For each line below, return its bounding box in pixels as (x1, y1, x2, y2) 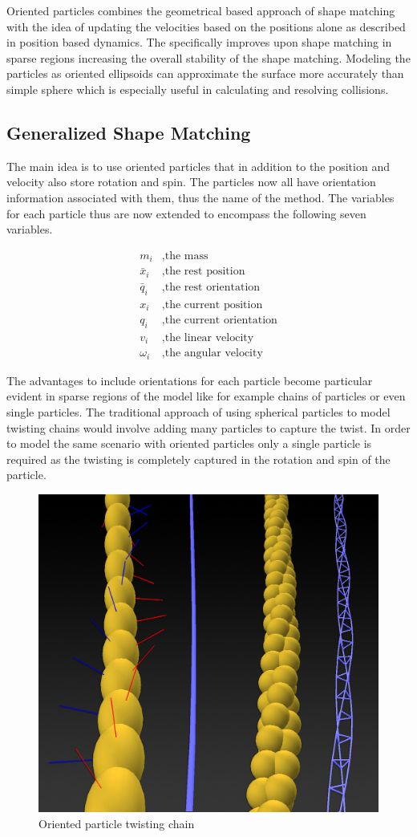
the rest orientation (164, 281, 261, 293)
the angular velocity (164, 347, 263, 360)
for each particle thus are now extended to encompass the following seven (6, 205, 366, 221)
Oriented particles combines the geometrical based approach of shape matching (6, 2, 395, 18)
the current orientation (164, 315, 277, 327)
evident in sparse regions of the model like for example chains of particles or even (6, 388, 406, 404)
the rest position (164, 266, 245, 278)
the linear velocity (164, 331, 254, 343)
